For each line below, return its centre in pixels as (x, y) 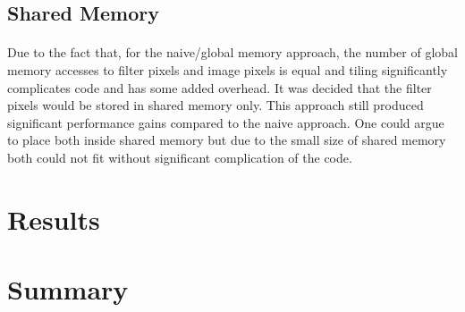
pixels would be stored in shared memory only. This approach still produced (216, 105)
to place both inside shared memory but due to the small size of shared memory (227, 140)
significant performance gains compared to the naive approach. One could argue (226, 122)
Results (54, 219)
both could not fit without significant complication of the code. (180, 157)
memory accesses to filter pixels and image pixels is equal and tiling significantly (228, 69)
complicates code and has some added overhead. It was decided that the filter (220, 87)
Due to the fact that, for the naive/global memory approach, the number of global (232, 52)
